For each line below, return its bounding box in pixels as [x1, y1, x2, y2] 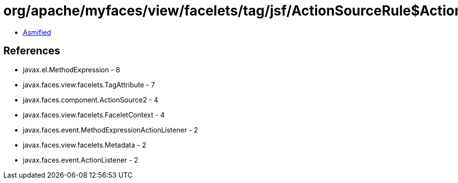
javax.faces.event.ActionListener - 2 [23, 155, 138, 164]
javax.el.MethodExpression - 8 [23, 65, 120, 74]
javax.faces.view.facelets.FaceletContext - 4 [23, 110, 165, 119]
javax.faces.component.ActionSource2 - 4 [23, 95, 158, 104]
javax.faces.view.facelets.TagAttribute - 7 [23, 80, 155, 89]
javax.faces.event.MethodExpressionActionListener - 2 [23, 125, 198, 134]
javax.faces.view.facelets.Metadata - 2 [23, 140, 146, 149]
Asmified [23, 28, 51, 36]
